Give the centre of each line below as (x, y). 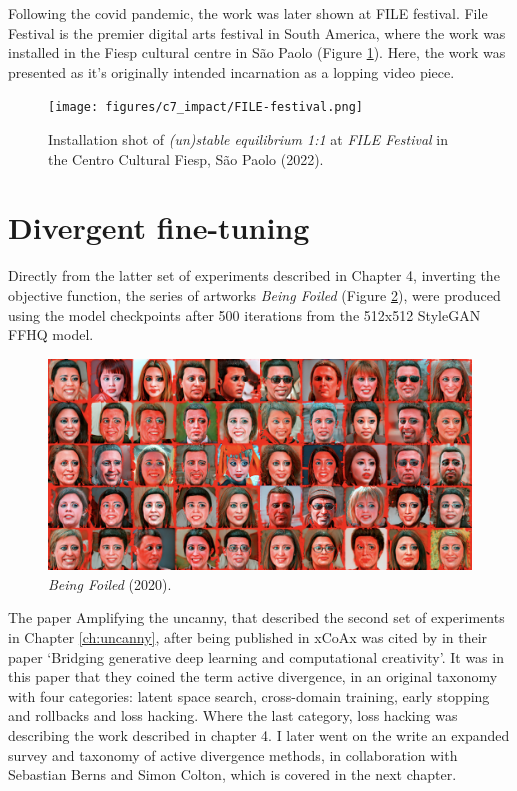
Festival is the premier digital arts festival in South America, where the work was (257, 32)
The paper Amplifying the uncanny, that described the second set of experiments (256, 617)
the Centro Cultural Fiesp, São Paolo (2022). (186, 158)
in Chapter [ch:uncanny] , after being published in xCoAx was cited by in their (248, 637)
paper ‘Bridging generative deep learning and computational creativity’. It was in (256, 656)
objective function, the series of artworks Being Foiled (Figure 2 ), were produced (254, 294)
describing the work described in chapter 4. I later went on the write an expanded (259, 735)
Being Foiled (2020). (110, 583)
